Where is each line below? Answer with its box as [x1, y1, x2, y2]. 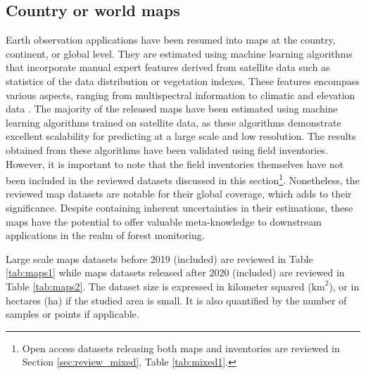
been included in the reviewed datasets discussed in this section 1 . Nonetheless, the [6, 171, 360, 187]
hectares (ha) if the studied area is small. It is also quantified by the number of [6, 292, 347, 307]
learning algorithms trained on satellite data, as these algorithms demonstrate [6, 115, 341, 129]
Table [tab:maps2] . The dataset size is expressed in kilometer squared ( [6, 278, 312, 293]
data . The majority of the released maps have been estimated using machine [6, 101, 338, 116]
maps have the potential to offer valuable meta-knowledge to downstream [6, 214, 322, 228]
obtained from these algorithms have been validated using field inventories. [6, 142, 328, 157]
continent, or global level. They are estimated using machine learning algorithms [6, 46, 353, 60]
